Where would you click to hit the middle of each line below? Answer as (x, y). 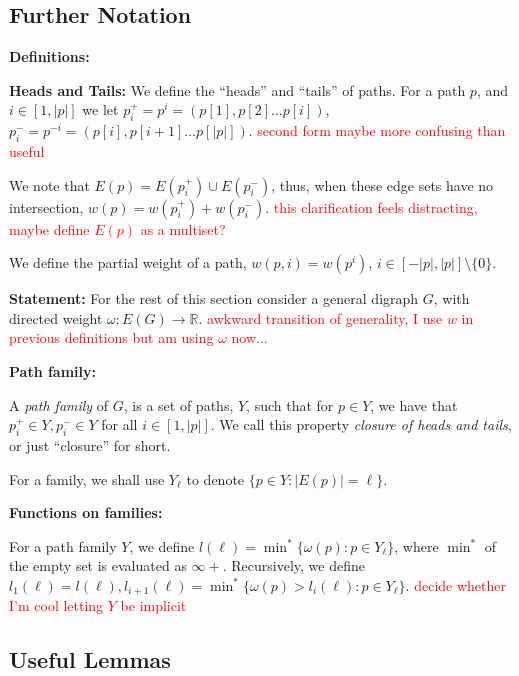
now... (249, 337)
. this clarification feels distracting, (371, 206)
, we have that (414, 404)
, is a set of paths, (178, 404)
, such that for (290, 404)
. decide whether (455, 584)
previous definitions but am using (111, 337)
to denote (215, 478)
